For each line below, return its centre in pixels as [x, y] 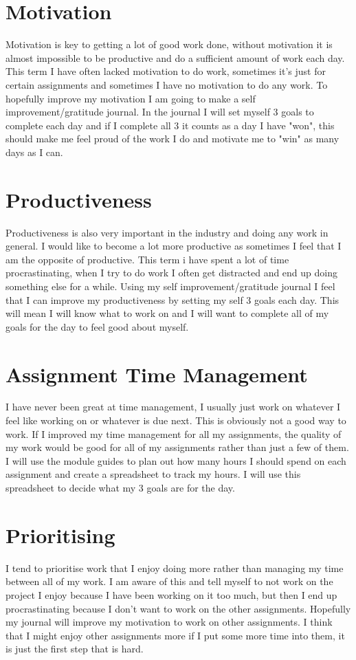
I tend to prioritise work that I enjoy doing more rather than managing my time [175, 568]
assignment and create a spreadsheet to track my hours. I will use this [153, 474]
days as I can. [34, 152]
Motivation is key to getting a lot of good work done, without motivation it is [169, 44]
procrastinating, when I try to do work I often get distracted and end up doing [171, 273]
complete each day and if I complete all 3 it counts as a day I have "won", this [170, 125]
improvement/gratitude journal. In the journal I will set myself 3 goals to [160, 112]
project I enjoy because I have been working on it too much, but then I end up [171, 594]
